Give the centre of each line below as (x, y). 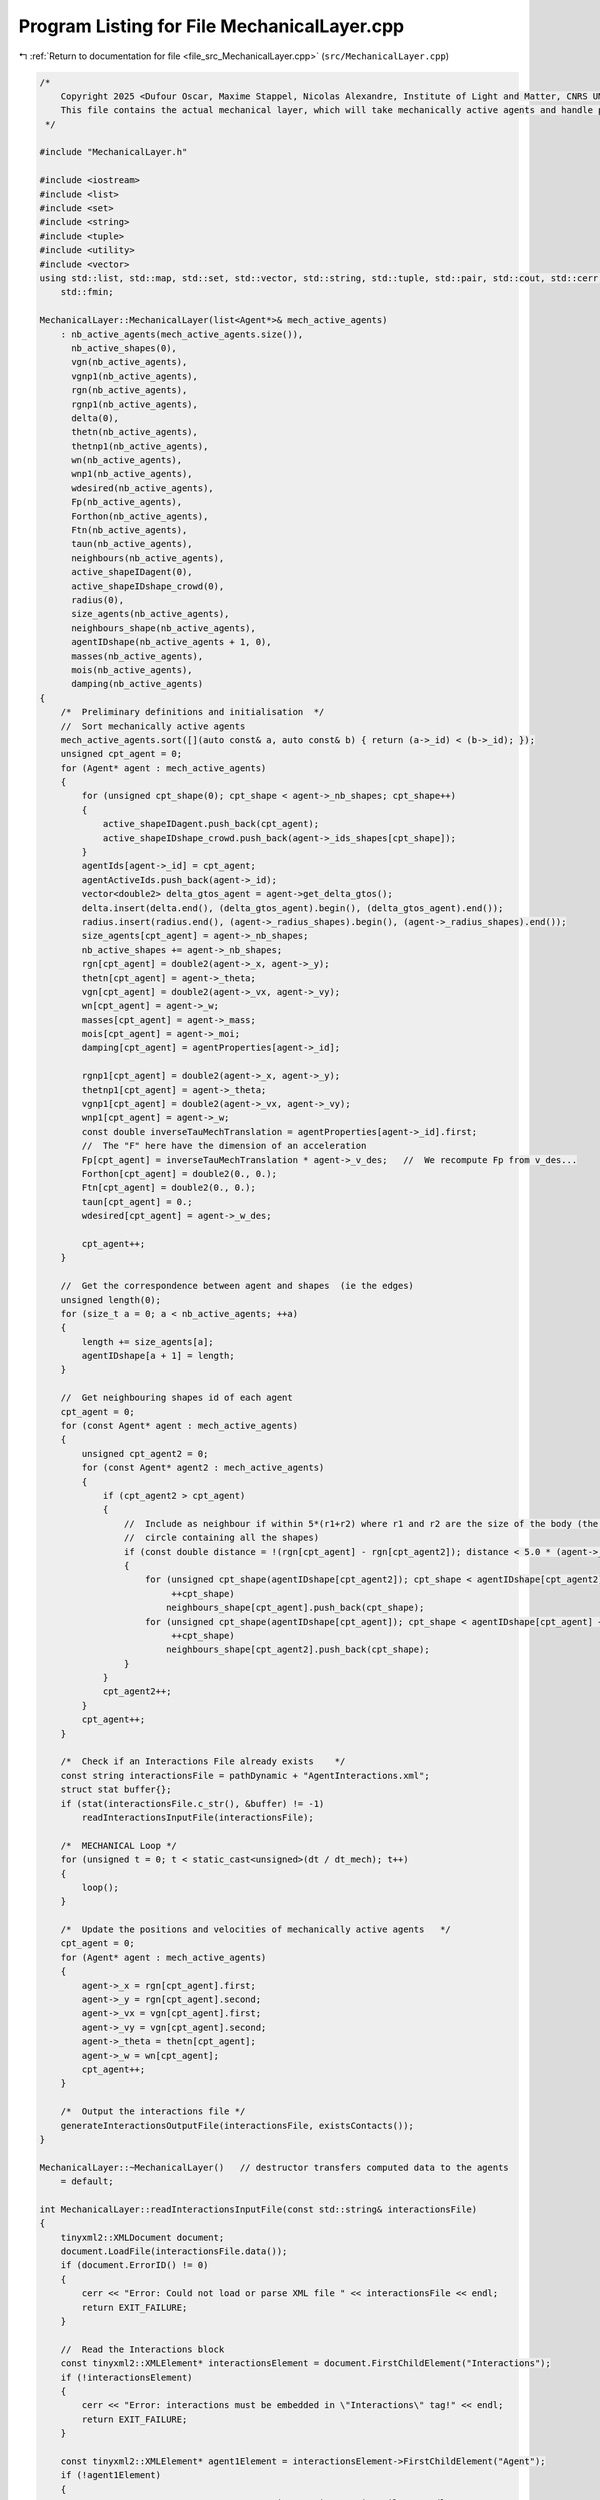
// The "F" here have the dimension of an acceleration (224, 1146)
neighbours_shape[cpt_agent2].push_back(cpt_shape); (297, 1649)
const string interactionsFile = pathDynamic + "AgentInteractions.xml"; (245, 1775)
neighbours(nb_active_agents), (148, 558)
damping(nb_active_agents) (137, 684)
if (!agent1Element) (111, 2475)
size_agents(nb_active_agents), (150, 614)
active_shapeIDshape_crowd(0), (148, 586)
